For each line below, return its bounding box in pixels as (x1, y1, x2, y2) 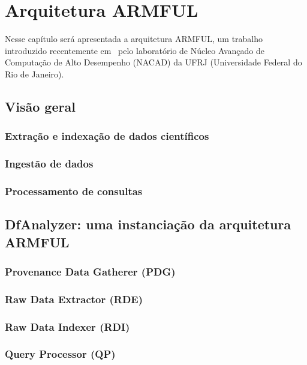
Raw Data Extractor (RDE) (5, 291, 143, 306)
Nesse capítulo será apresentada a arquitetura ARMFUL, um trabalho (5, 32, 263, 45)
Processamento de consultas (5, 183, 143, 198)
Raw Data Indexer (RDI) (5, 319, 130, 334)
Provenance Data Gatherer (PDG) (5, 264, 176, 279)
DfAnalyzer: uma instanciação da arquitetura (5, 215, 291, 234)
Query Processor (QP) (5, 346, 116, 361)
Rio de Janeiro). (5, 67, 64, 80)
